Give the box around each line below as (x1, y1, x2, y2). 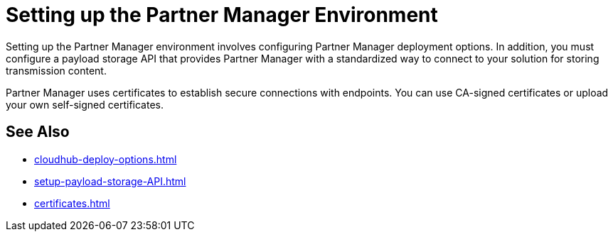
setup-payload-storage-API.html (34, 175, 186, 187)
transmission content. (6, 64, 107, 77)
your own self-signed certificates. (6, 98, 164, 111)
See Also (6, 123, 70, 141)
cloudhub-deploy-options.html (34, 153, 177, 165)
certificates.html (34, 197, 110, 209)
